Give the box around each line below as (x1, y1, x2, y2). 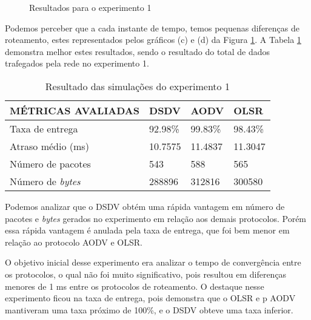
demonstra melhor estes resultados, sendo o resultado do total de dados (5, 45, 270, 57)
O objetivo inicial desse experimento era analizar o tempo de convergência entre (5, 256, 301, 269)
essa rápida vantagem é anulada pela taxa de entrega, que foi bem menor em (5, 224, 290, 237)
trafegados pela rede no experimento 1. (5, 57, 149, 70)
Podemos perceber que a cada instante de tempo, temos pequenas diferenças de (5, 21, 299, 34)
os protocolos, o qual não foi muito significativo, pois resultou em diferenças (5, 267, 287, 280)
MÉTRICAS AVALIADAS (10, 103, 140, 117)
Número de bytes (10, 174, 81, 188)
